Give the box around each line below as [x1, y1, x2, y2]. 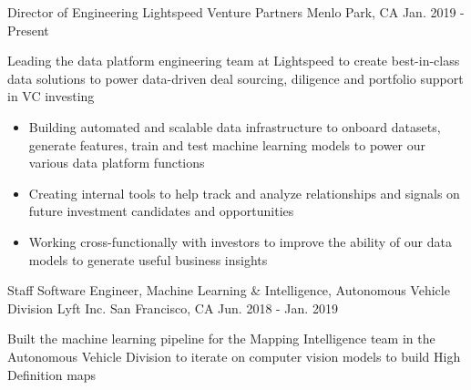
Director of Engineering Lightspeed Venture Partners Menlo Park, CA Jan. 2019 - [7, 3, 465, 21]
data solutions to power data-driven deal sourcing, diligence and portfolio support [7, 68, 464, 87]
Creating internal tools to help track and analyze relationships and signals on [28, 183, 460, 202]
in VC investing [7, 87, 95, 106]
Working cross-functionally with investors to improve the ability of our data [28, 231, 452, 251]
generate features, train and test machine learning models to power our [28, 135, 426, 154]
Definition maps [7, 364, 97, 384]
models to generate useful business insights [28, 250, 268, 269]
